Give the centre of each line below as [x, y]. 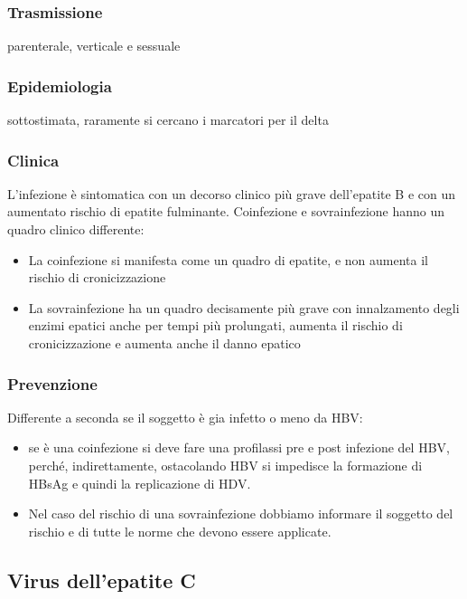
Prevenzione [52, 383]
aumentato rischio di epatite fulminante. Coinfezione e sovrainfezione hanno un [226, 211]
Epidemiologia [60, 86]
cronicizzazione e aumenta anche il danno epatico [164, 343]
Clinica [33, 160]
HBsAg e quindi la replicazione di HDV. [140, 483]
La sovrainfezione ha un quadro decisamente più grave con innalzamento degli [244, 307]
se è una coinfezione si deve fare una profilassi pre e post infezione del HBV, [239, 447]
